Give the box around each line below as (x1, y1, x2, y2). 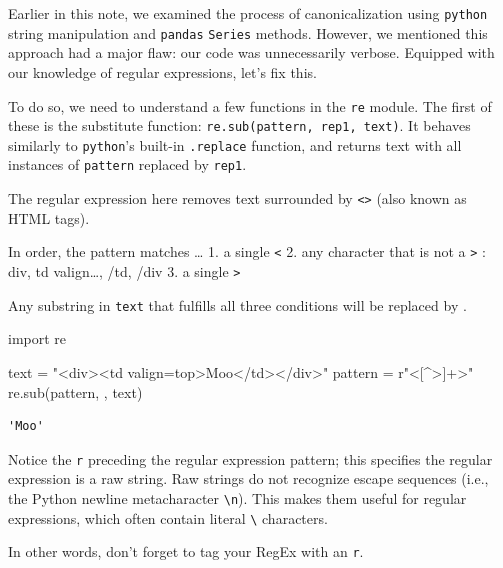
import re (8, 328, 67, 349)
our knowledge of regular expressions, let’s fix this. (8, 61, 317, 82)
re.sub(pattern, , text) (8, 381, 143, 402)
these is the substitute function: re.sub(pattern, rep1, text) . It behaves (8, 115, 471, 136)
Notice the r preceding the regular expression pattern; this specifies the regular (8, 448, 493, 469)
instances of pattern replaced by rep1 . (8, 154, 247, 175)
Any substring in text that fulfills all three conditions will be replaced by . (8, 294, 467, 315)
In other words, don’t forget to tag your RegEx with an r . (8, 541, 364, 562)
